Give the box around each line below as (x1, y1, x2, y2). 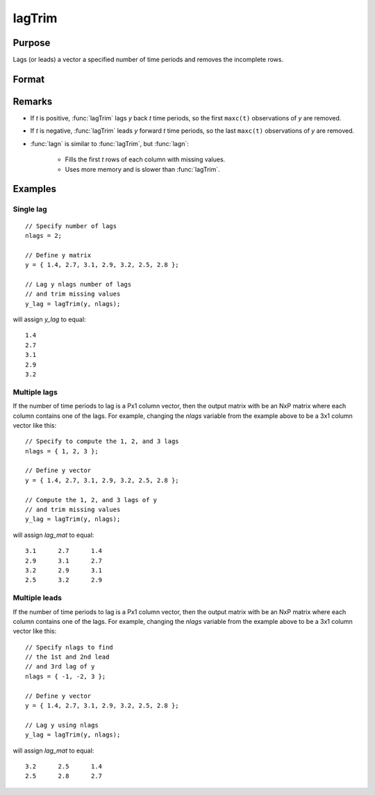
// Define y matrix (25, 251, 92, 259)
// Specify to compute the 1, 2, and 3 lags (25, 437, 180, 445)
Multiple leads (12, 593, 62, 603)
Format (12, 73, 45, 85)
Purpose (12, 37, 51, 49)
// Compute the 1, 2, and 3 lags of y (25, 496, 158, 504)
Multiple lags (12, 387, 58, 396)
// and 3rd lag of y (25, 663, 95, 670)
